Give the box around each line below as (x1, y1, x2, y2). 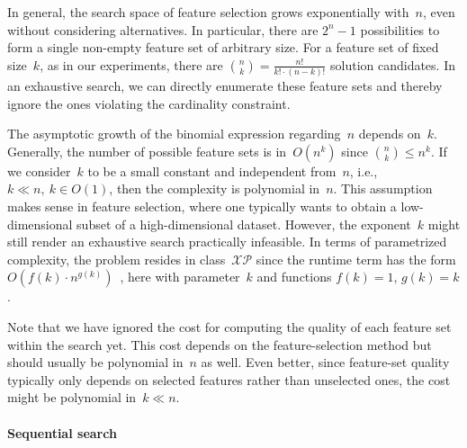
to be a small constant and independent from (87, 161, 337, 180)
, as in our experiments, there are (40, 55, 223, 74)
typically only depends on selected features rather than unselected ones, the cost (7, 370, 451, 389)
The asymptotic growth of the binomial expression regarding (7, 124, 341, 143)
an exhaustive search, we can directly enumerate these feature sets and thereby (7, 76, 443, 95)
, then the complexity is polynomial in (109, 179, 320, 198)
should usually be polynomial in (7, 353, 184, 372)
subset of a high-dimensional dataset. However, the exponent (76, 214, 411, 233)
